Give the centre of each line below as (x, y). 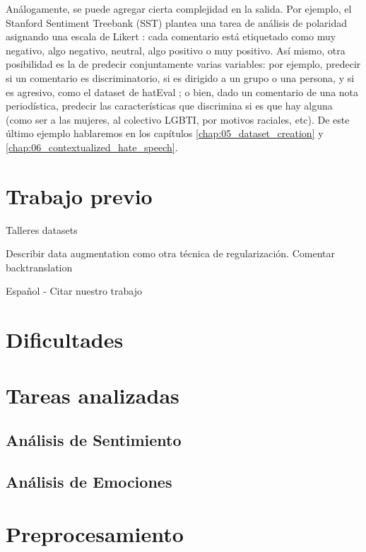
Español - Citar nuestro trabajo (74, 291)
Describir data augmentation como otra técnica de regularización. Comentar (170, 253)
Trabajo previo (79, 195)
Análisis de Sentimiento (94, 440)
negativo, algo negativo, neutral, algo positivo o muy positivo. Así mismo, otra (176, 50)
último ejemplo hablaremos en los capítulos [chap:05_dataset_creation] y (165, 133)
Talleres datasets (42, 229)
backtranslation (39, 267)
